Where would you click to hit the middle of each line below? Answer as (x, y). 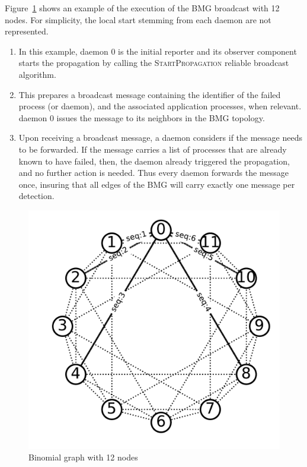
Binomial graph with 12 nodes (83, 457)
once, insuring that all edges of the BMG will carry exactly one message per (157, 184)
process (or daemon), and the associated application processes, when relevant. (160, 106)
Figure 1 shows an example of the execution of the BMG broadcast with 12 (142, 8)
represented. (27, 31)
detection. (36, 196)
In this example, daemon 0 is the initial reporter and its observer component (158, 51)
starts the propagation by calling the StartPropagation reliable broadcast (154, 63)
